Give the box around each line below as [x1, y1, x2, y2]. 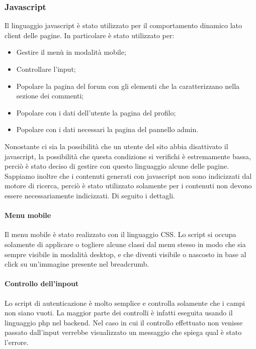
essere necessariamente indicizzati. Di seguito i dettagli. [5, 190, 175, 200]
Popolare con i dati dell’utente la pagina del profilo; [16, 107, 176, 118]
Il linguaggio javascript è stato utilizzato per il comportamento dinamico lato [5, 20, 242, 31]
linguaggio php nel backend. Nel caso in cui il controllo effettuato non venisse [5, 317, 243, 327]
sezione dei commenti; [16, 90, 84, 101]
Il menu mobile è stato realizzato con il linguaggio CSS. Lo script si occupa [5, 229, 236, 240]
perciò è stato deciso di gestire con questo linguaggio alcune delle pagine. [5, 161, 229, 171]
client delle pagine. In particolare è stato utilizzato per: [5, 30, 175, 40]
